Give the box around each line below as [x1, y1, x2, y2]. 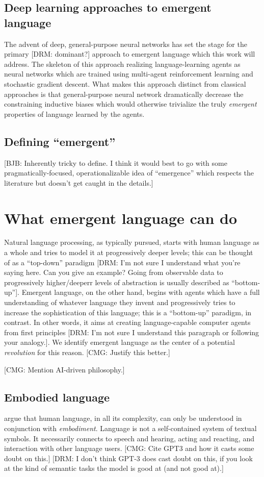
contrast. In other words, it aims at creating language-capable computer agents [4, 317, 251, 328]
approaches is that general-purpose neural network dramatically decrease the [4, 88, 244, 99]
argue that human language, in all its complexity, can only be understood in [4, 413, 242, 423]
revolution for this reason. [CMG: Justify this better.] [4, 346, 170, 357]
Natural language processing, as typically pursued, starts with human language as [4, 237, 259, 247]
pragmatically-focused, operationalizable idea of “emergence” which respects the [4, 167, 254, 178]
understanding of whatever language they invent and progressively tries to [4, 297, 235, 308]
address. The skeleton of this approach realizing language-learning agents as [4, 58, 241, 69]
